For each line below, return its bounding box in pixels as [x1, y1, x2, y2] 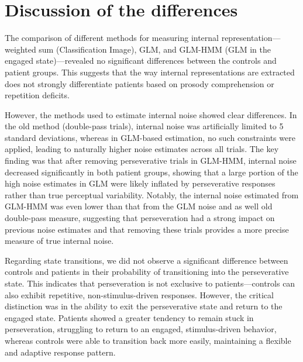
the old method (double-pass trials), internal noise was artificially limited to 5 [5, 120, 284, 132]
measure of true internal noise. [5, 235, 114, 247]
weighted [5, 43, 36, 55]
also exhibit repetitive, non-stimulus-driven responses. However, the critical [5, 288, 274, 301]
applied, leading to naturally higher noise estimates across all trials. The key [5, 143, 279, 155]
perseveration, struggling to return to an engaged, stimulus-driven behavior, [5, 323, 277, 335]
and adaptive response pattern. [5, 346, 116, 358]
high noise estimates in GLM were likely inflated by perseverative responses [5, 177, 276, 189]
